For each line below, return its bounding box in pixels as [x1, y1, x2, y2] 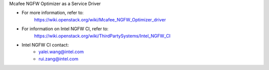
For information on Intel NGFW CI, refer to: [21, 26, 109, 32]
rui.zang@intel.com [38, 56, 79, 62]
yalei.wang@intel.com [38, 49, 84, 55]
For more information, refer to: [21, 10, 84, 16]
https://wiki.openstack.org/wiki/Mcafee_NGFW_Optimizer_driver [34, 16, 166, 22]
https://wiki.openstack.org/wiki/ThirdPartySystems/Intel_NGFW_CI [34, 33, 171, 39]
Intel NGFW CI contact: [21, 42, 69, 48]
